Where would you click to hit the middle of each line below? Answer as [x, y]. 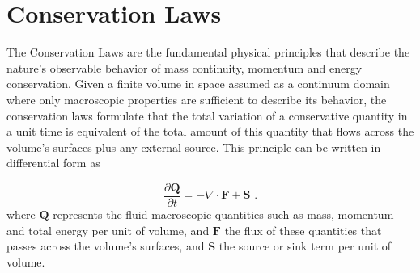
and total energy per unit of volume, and [108, 230]
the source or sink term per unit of [305, 246]
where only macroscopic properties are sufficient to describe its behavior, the [197, 99]
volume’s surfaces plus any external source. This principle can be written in [194, 147]
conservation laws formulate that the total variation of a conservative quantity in [207, 115]
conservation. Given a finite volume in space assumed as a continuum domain [198, 84]
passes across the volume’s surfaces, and [106, 246]
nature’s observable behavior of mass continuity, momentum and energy [185, 67]
